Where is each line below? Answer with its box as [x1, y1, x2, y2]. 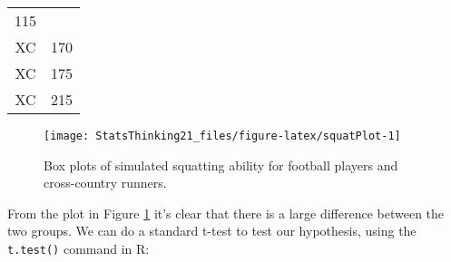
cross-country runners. [44, 173, 167, 192]
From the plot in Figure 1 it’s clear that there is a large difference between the [7, 203, 445, 222]
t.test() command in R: [7, 239, 150, 258]
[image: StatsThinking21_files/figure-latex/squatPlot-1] [44, 130, 401, 142]
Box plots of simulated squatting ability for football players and [44, 155, 398, 174]
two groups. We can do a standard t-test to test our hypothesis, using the [7, 221, 417, 240]
